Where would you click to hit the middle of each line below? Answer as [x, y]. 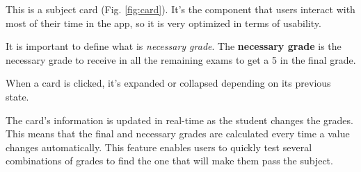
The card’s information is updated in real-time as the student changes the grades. [179, 120]
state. [17, 96]
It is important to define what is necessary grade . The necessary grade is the [174, 46]
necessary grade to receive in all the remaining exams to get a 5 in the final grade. [181, 59]
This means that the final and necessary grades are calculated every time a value [178, 134]
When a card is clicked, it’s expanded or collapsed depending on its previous [168, 83]
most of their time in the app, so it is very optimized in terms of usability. [163, 23]
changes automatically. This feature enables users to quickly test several [159, 147]
